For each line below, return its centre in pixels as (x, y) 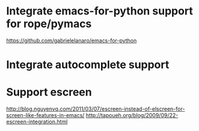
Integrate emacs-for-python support (100, 11)
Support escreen (49, 92)
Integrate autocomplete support (88, 65)
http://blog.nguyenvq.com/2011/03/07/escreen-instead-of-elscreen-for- (96, 109)
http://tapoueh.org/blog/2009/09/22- (132, 115)
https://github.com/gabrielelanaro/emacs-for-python (72, 40)
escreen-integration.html (37, 122)
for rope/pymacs (49, 24)
